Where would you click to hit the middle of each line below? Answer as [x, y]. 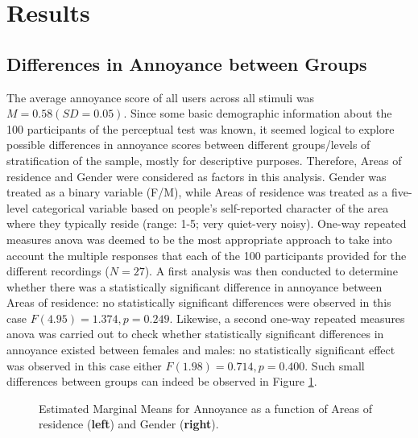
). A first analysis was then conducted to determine [271, 271]
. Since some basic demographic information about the [258, 113]
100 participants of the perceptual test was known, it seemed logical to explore [201, 128]
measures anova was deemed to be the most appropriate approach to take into [199, 239]
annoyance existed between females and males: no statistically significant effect [201, 350]
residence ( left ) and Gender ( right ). [129, 424]
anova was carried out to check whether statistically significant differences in [195, 334]
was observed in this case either [84, 365]
